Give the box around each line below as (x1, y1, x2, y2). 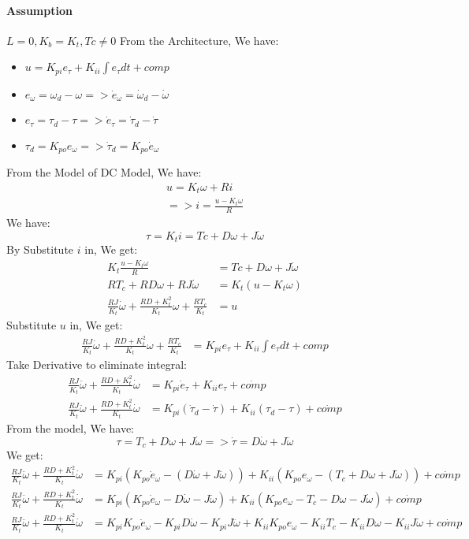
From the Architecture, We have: (119, 32, 279, 48)
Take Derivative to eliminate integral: (6, 356, 187, 373)
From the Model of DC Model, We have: (6, 164, 202, 180)
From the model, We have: (6, 419, 135, 436)
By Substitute (6, 241, 74, 258)
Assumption (6, 2, 73, 18)
